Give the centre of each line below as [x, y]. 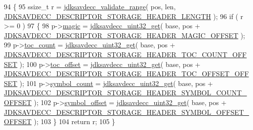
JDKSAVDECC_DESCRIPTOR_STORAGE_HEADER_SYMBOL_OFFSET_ [126, 112]
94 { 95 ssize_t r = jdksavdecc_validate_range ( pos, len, [90, 6]
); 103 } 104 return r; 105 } [74, 121]
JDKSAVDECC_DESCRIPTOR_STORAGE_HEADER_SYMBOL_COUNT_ [126, 93]
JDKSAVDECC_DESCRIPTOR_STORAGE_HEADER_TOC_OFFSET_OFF [126, 74]
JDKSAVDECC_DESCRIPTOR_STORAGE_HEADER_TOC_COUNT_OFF [125, 54]
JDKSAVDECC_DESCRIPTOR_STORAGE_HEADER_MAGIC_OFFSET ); [125, 35]
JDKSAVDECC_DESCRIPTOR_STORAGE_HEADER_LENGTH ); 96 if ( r [124, 16]
